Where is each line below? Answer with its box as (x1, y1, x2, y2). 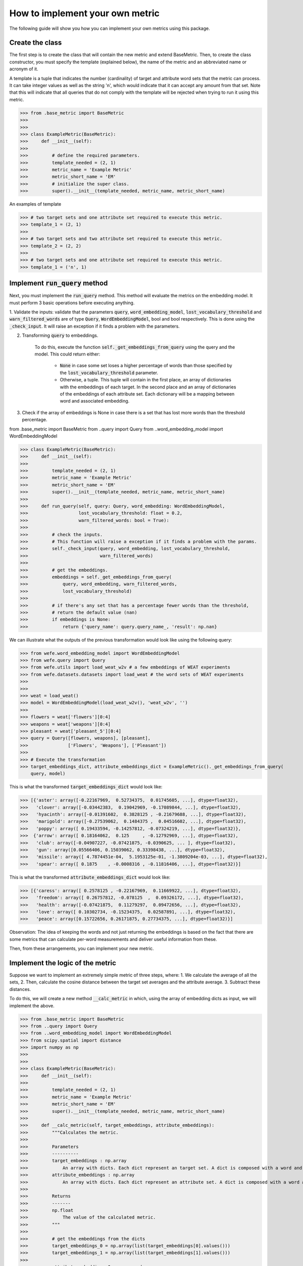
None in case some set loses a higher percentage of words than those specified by (60, 363, 232, 369)
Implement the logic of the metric (9, 959, 116, 967)
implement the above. (9, 1003, 55, 1009)
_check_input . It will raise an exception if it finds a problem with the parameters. (9, 323, 180, 329)
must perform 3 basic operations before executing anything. (9, 299, 135, 306)
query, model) (30, 771, 66, 777)
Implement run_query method (9, 279, 108, 288)
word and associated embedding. (60, 398, 130, 404)
